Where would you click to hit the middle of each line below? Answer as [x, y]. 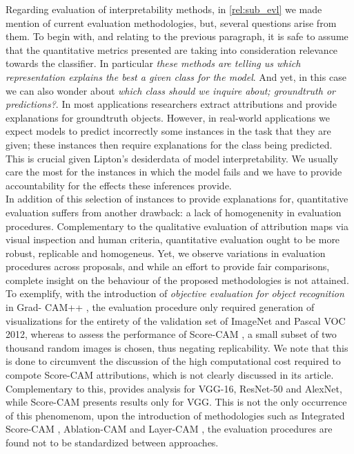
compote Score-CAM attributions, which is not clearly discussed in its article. [170, 375]
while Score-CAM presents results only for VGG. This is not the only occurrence [176, 402]
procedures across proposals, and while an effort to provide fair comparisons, [168, 266]
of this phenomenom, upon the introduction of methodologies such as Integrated [175, 415]
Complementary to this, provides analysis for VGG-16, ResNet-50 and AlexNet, [174, 388]
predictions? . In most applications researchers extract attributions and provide [171, 104]
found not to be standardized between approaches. [112, 442]
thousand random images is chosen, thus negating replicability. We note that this [177, 347]
